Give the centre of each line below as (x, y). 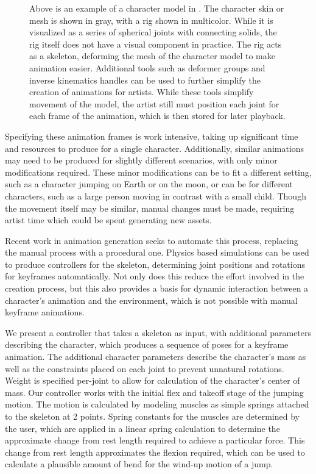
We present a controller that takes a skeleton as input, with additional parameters (158, 332)
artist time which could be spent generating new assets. (108, 220)
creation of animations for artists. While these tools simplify (142, 92)
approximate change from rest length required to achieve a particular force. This (155, 440)
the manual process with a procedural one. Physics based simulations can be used (157, 252)
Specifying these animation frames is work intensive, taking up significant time (152, 136)
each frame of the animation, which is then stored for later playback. (157, 116)
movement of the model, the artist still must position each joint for (154, 103)
